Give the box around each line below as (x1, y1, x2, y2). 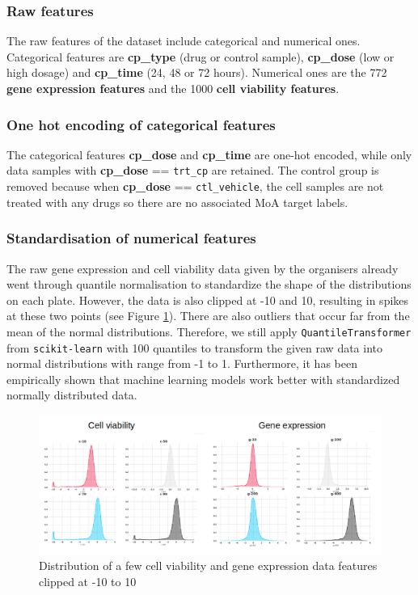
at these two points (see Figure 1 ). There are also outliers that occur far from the (6, 307, 410, 324)
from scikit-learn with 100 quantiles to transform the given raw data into (6, 339, 383, 356)
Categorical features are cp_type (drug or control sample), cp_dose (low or (6, 48, 395, 65)
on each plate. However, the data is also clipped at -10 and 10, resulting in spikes (6, 291, 409, 308)
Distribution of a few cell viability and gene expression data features (39, 557, 378, 574)
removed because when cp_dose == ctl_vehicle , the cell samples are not (6, 178, 384, 195)
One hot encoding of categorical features (6, 114, 276, 134)
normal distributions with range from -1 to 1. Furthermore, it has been (6, 355, 357, 372)
